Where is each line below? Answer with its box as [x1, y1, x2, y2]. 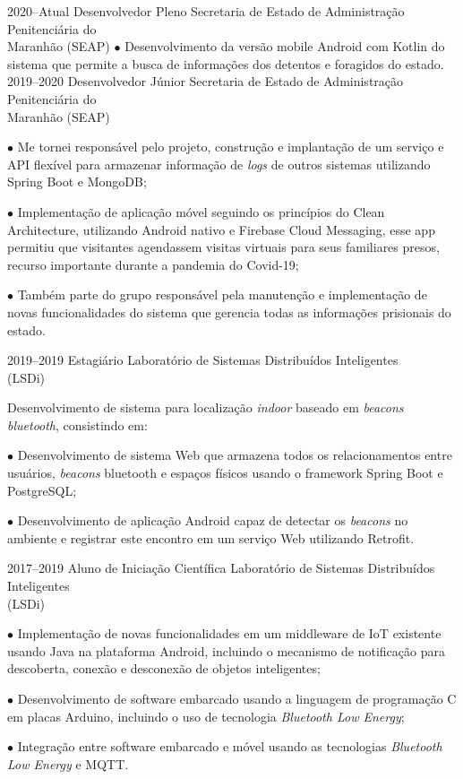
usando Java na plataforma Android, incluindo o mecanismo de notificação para [7, 641, 445, 660]
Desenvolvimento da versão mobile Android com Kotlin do [124, 37, 445, 56]
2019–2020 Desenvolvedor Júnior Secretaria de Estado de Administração [7, 72, 404, 91]
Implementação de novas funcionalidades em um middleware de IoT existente [17, 624, 442, 643]
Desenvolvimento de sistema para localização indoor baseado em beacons [7, 398, 404, 417]
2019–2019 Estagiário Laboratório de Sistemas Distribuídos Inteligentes [7, 351, 399, 369]
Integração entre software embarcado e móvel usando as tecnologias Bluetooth [17, 737, 442, 756]
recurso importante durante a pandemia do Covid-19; [7, 255, 299, 273]
